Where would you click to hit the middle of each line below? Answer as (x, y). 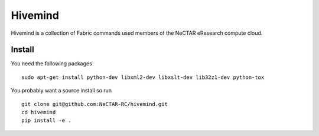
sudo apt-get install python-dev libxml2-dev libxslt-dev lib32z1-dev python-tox (143, 77)
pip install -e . (46, 120)
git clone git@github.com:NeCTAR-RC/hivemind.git (95, 104)
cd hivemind (39, 112)
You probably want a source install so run (61, 91)
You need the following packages (52, 64)
